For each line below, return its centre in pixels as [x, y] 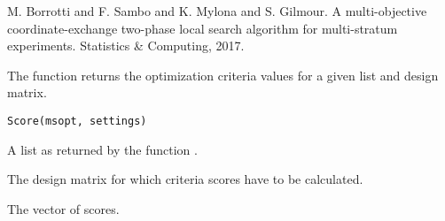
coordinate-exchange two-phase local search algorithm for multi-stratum [203, 28]
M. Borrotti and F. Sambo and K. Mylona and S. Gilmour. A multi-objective [217, 11]
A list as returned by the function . [102, 149]
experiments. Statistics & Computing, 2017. [126, 46]
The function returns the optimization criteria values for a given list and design [223, 75]
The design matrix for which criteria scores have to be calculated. [185, 179]
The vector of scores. [63, 208]
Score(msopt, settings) [77, 121]
